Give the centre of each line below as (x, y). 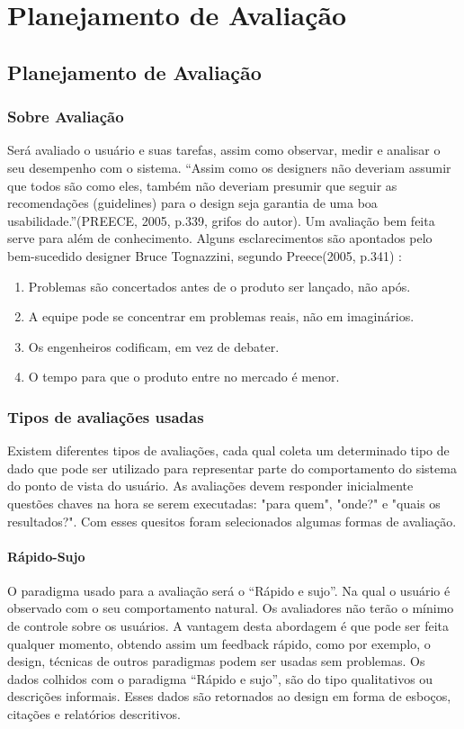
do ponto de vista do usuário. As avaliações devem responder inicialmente (210, 486)
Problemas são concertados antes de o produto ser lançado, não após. (219, 286)
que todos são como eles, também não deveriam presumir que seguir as (202, 185)
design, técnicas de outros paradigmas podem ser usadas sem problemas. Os (216, 661)
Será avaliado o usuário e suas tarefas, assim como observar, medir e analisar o (224, 150)
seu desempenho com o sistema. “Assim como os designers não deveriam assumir (229, 167)
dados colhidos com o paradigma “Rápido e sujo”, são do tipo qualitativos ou (220, 678)
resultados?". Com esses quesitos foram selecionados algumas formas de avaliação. (232, 521)
